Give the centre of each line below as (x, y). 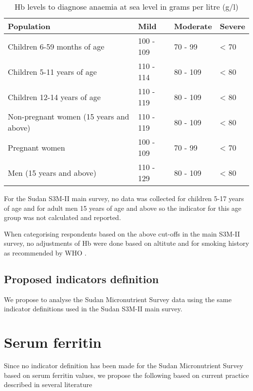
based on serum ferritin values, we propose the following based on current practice (126, 375)
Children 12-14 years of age (54, 97)
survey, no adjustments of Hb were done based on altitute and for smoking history (126, 243)
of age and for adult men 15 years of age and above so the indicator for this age (123, 208)
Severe (232, 26)
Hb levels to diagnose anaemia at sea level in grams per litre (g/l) (126, 7)
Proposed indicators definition (81, 279)
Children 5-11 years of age (52, 71)
